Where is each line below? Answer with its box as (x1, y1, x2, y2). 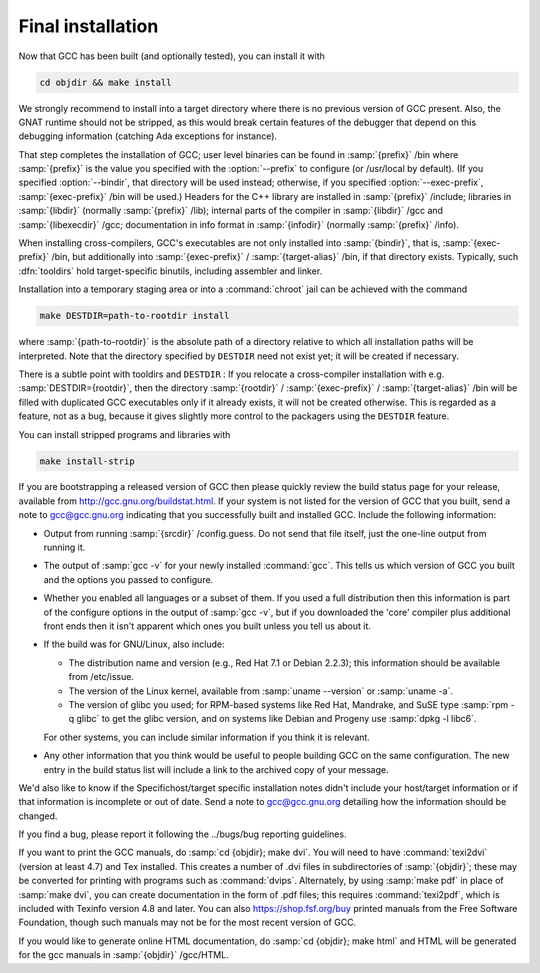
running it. (43, 541, 86, 554)
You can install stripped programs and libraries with (18, 428, 231, 440)
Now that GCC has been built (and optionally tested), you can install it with (18, 50, 325, 62)
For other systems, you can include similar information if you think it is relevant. (43, 731, 370, 743)
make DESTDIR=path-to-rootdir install (39, 310, 230, 322)
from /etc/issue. (68, 671, 135, 683)
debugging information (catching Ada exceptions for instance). (18, 130, 278, 142)
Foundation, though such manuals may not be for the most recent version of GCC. (18, 916, 357, 929)
